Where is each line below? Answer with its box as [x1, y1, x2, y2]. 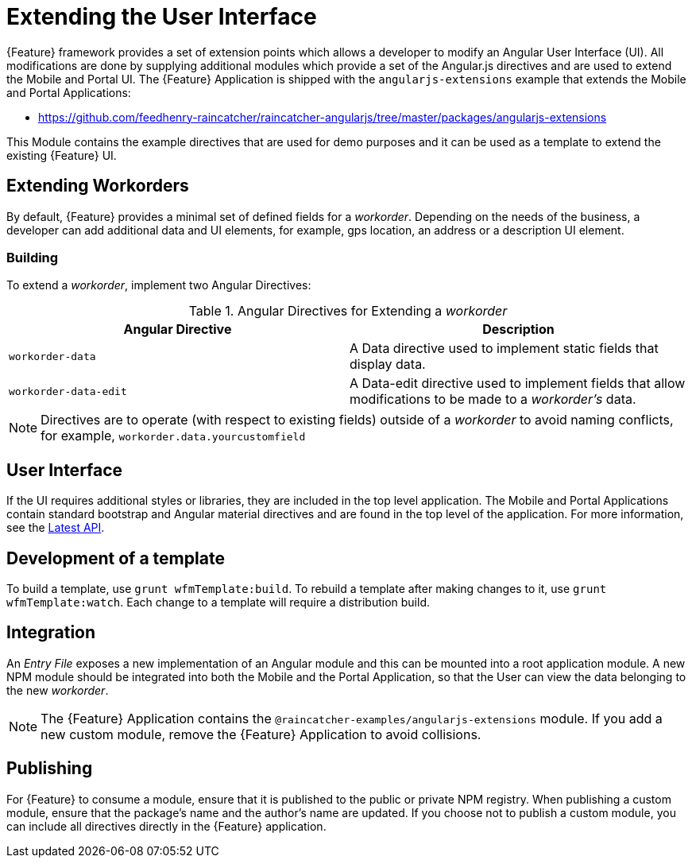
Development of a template [6, 548, 225, 568]
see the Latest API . [6, 521, 105, 535]
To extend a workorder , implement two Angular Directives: [6, 278, 311, 293]
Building [6, 249, 59, 265]
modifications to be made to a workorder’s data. [350, 391, 636, 408]
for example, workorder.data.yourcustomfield [41, 428, 306, 444]
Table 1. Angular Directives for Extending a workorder [188, 303, 508, 320]
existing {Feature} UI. [6, 148, 117, 162]
